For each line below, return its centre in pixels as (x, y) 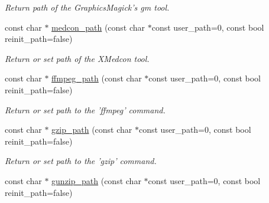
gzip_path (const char (92, 130)
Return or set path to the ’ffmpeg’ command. (85, 109)
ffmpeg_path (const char (97, 78)
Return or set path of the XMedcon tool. (77, 58)
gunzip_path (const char (96, 180)
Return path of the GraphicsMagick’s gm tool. (87, 7)
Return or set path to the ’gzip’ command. (81, 161)
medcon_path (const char (98, 27)
